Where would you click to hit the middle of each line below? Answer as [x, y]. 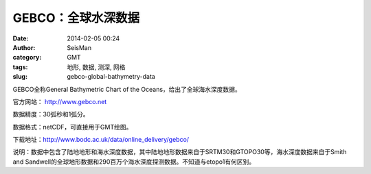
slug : [20, 77]
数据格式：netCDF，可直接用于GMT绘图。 [72, 127]
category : [27, 58]
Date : [21, 38]
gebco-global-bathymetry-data [111, 77]
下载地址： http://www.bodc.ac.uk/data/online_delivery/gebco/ [101, 140]
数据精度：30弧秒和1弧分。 [51, 114]
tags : [20, 67]
